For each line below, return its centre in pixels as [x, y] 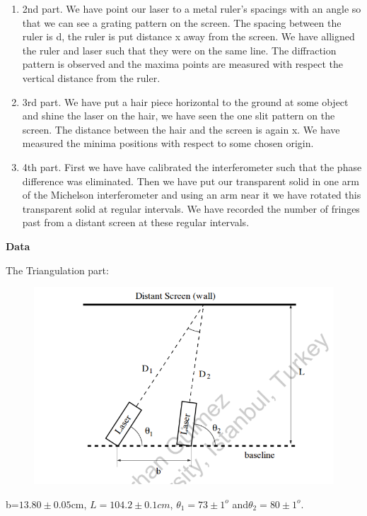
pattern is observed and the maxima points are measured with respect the [183, 64]
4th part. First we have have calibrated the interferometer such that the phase [192, 166]
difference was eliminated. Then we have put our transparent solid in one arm [191, 181]
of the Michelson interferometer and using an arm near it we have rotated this [192, 195]
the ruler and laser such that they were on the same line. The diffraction [179, 50]
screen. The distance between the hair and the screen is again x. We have [181, 129]
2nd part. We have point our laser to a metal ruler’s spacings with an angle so [192, 8]
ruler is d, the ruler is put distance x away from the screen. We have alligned [188, 36]
